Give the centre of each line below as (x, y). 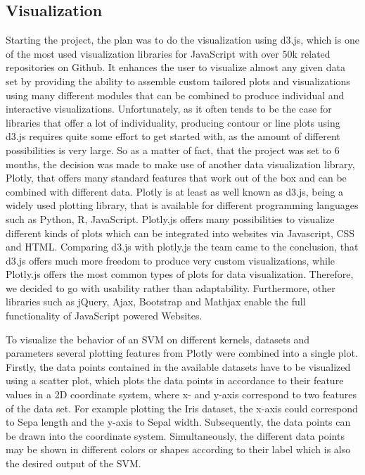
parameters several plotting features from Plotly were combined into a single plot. (182, 353)
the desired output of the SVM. (73, 463)
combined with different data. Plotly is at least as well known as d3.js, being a (175, 191)
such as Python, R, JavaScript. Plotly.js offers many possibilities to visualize (170, 218)
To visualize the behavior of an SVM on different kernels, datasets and (158, 339)
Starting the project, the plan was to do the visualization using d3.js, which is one (182, 40)
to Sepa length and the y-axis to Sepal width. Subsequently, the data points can (178, 422)
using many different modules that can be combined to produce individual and (175, 95)
